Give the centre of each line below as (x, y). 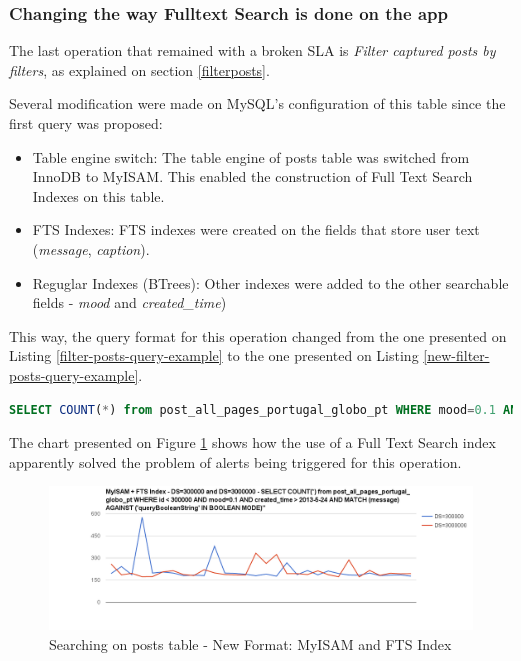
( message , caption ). (91, 248)
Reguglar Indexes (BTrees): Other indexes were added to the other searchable (270, 282)
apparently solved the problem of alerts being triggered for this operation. (235, 461)
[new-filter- (456, 355)
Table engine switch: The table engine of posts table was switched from (251, 156)
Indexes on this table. (98, 195)
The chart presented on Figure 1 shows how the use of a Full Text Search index (252, 442)
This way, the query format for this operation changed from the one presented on (258, 335)
